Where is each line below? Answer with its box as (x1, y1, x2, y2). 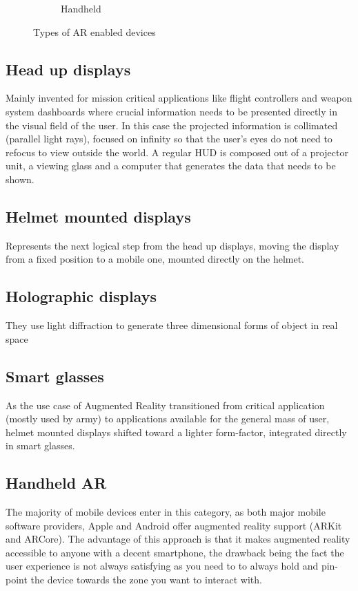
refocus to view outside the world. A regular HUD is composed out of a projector (6, 144, 348, 159)
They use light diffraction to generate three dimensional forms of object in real (6, 318, 338, 332)
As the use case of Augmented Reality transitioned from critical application (6, 397, 325, 412)
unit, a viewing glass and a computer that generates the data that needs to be (6, 158, 336, 173)
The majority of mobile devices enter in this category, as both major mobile (6, 505, 326, 519)
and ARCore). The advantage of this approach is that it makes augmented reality (6, 532, 350, 546)
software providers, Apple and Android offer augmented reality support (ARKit (6, 518, 342, 532)
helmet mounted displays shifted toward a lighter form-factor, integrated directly (6, 424, 347, 439)
